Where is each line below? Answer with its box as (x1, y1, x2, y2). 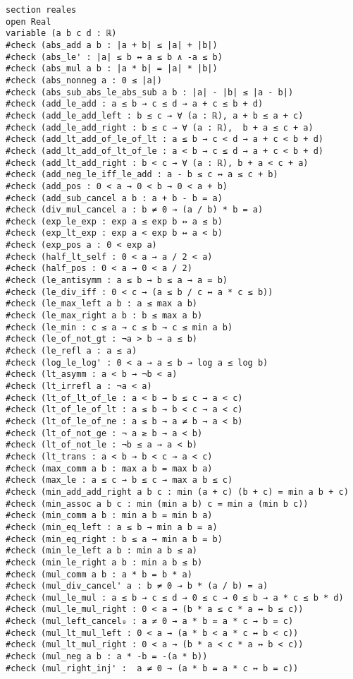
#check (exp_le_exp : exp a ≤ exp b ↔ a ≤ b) (6, 216, 223, 227)
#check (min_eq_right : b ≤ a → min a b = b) (6, 534, 223, 544)
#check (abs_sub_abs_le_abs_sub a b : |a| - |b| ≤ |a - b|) (6, 87, 294, 97)
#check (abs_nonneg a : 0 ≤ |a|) (6, 75, 162, 85)
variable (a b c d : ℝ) (6, 28, 117, 39)
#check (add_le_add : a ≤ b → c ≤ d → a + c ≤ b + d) (6, 99, 264, 109)
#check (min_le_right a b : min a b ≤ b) (6, 557, 203, 567)
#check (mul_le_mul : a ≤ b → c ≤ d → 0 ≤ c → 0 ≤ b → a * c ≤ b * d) (6, 592, 344, 603)
